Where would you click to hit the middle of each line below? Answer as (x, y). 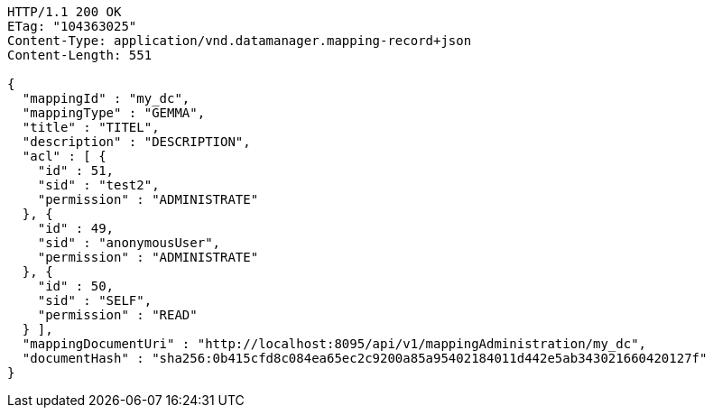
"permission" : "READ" (117, 315)
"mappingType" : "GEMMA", (114, 113)
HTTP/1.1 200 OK (65, 12)
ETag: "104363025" (72, 26)
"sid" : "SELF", (95, 300)
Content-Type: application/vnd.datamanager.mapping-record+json (240, 41)
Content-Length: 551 (80, 55)
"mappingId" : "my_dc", (106, 98)
